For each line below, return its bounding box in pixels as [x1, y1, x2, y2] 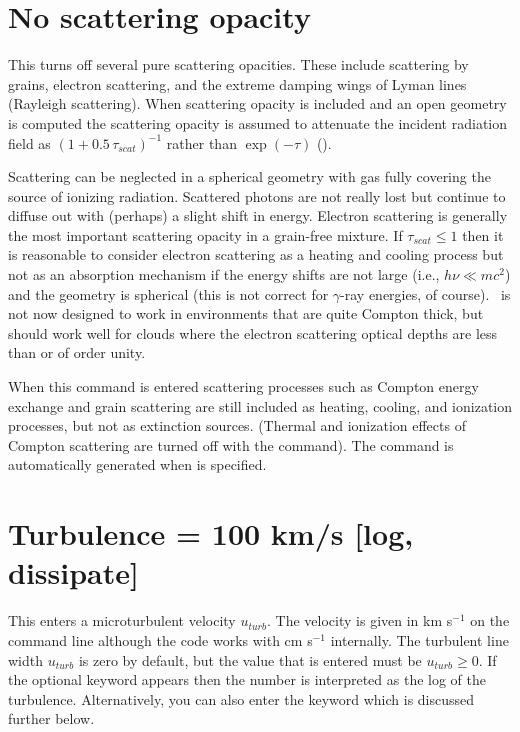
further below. [8, 708, 95, 729]
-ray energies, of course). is [340, 283, 511, 304]
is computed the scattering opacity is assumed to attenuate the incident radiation [8, 112, 507, 133]
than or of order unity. [8, 342, 146, 363]
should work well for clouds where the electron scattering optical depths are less [8, 322, 498, 343]
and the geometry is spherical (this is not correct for [8, 283, 329, 304]
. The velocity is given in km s [267, 610, 453, 631]
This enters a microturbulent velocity [8, 610, 236, 631]
